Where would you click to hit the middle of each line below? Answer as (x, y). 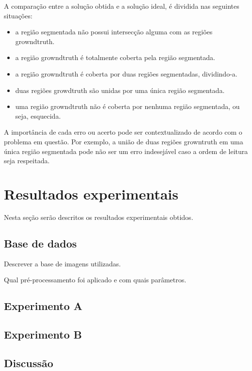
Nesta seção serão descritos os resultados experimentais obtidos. (99, 217)
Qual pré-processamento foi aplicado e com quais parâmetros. (95, 280)
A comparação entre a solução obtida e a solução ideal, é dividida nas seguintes (122, 6)
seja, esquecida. (38, 116)
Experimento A (43, 306)
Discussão (29, 363)
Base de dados (40, 243)
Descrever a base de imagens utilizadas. (63, 263)
